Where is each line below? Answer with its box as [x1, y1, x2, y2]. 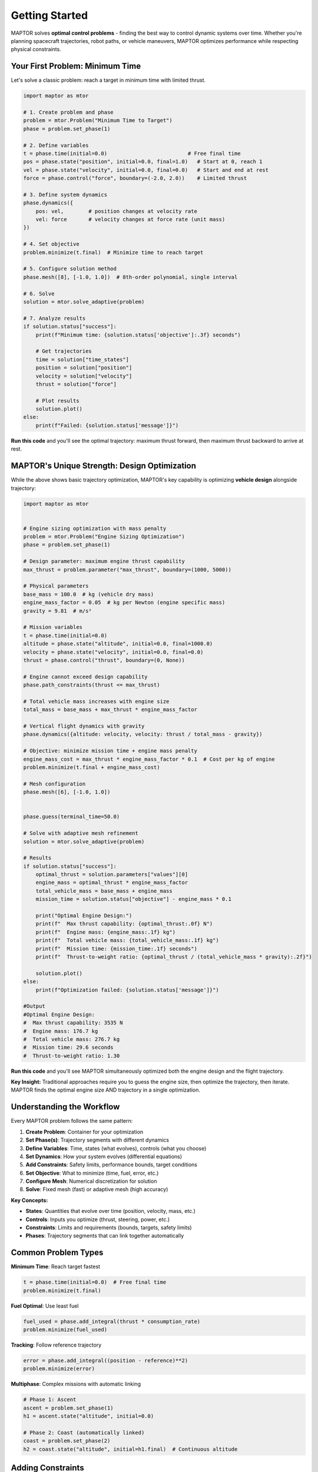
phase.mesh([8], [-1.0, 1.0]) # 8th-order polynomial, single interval [23, 274, 238, 280]
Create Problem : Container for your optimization [25, 1128, 144, 1135]
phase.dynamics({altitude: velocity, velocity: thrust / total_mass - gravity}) [23, 731, 263, 738]
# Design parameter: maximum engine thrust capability [23, 558, 185, 565]
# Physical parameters [23, 583, 89, 589]
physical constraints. [11, 46, 61, 53]
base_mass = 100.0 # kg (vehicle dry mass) [23, 591, 154, 598]
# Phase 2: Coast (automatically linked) [23, 1429, 145, 1436]
